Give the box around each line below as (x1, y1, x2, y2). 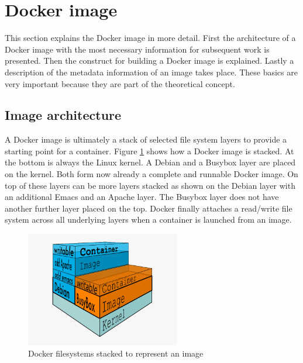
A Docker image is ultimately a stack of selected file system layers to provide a (5, 133, 287, 146)
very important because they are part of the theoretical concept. (5, 77, 235, 89)
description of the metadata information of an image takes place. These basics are (5, 65, 298, 78)
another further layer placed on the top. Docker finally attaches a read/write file (5, 202, 292, 214)
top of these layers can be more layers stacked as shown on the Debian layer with (5, 179, 295, 191)
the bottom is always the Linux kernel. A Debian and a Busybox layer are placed (5, 156, 296, 168)
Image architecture (5, 106, 122, 124)
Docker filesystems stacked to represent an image (28, 347, 204, 359)
